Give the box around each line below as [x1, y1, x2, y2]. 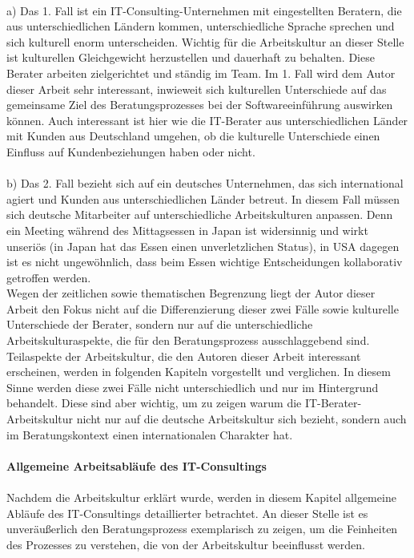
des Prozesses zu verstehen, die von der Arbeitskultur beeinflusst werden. [6, 536, 365, 552]
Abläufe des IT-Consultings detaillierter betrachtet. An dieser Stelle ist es [6, 504, 368, 521]
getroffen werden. [6, 269, 91, 285]
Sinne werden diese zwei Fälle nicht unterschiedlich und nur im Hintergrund [6, 378, 379, 395]
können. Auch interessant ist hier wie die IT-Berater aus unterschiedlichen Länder [6, 111, 408, 128]
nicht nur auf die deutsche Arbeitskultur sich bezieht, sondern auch [76, 410, 407, 427]
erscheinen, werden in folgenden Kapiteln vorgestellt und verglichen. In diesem [6, 363, 391, 380]
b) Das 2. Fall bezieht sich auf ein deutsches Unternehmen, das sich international [6, 175, 404, 192]
